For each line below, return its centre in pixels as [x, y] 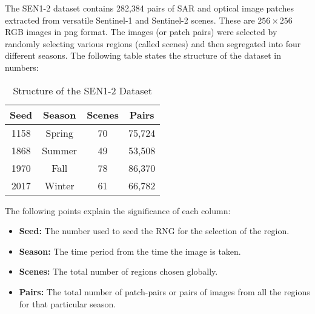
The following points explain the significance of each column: [118, 210]
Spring [59, 132]
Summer [60, 150]
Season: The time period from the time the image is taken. [130, 251]
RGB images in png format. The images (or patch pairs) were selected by [141, 32]
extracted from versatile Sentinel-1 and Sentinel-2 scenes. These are [130, 20]
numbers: [22, 67]
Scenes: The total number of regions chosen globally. [118, 271]
